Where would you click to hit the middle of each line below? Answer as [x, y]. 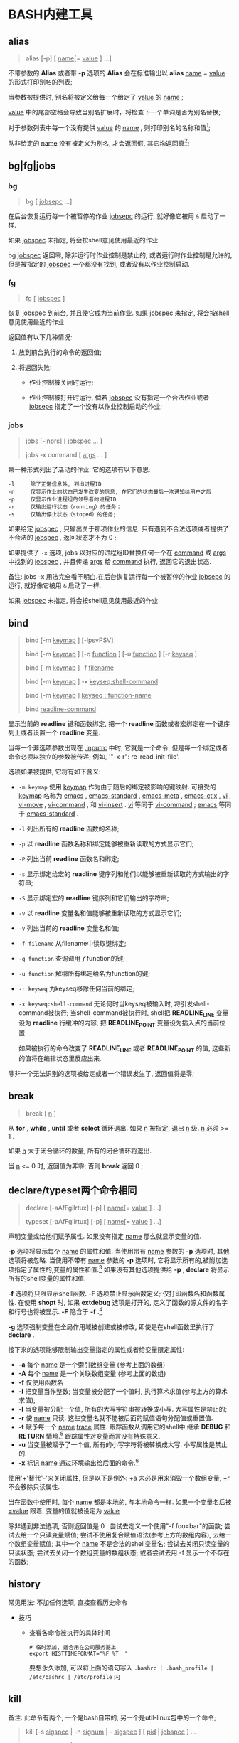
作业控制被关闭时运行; [61, 383]
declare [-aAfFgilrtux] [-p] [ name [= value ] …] [93, 1208]
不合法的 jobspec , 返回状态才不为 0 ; [62, 537]
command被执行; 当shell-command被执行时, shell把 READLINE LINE [116, 1014]
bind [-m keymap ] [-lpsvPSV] [69, 640]
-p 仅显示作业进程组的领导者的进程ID [62, 499]
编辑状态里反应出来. [72, 1058]
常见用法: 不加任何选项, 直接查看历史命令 [68, 1602]
